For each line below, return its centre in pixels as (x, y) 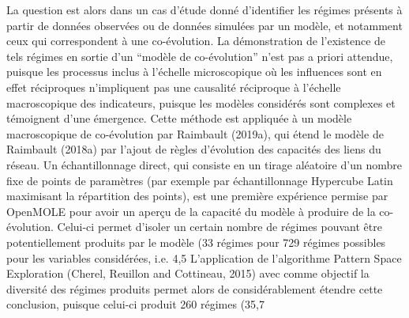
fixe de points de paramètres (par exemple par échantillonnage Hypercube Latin (200, 180)
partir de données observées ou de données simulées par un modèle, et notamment (204, 25)
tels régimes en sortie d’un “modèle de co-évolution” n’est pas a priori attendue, (200, 56)
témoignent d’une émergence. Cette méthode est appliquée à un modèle (179, 118)
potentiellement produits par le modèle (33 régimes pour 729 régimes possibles (196, 242)
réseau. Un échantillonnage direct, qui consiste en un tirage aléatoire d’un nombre (204, 164)
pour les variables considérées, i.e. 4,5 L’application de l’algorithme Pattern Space (204, 257)
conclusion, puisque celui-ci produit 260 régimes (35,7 (135, 304)
